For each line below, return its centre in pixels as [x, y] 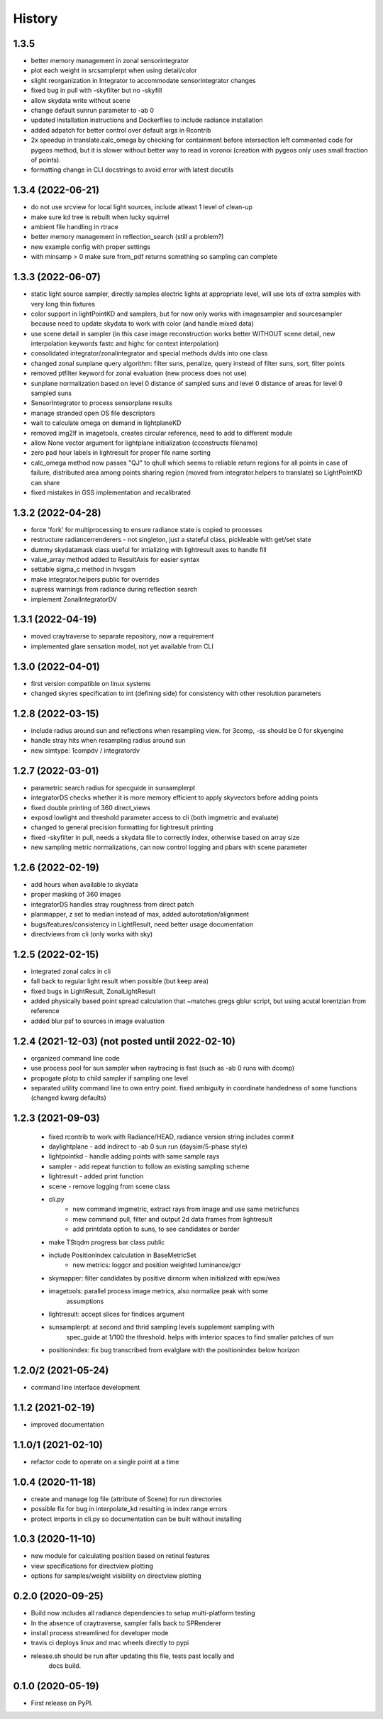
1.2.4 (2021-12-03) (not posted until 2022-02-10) [124, 1041]
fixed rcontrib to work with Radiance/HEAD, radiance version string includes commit [171, 1137]
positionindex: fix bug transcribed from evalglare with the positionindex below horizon [174, 1350]
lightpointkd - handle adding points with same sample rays [134, 1156]
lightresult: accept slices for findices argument [116, 1314]
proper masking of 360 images [76, 895]
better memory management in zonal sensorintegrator [110, 61]
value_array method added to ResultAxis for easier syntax [115, 560]
